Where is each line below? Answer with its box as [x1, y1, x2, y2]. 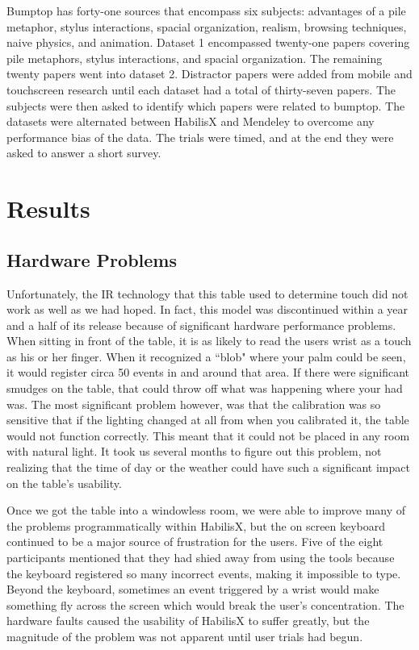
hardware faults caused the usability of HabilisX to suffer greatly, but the [6, 612, 370, 629]
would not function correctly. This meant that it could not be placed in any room [6, 427, 410, 444]
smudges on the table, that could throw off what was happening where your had [6, 380, 403, 397]
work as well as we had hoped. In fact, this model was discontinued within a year [6, 301, 409, 318]
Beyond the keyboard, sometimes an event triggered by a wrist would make [6, 581, 379, 598]
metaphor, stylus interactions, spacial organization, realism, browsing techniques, [6, 18, 407, 35]
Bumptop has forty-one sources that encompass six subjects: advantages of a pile [6, 2, 406, 19]
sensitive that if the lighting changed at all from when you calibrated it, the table [6, 411, 409, 428]
